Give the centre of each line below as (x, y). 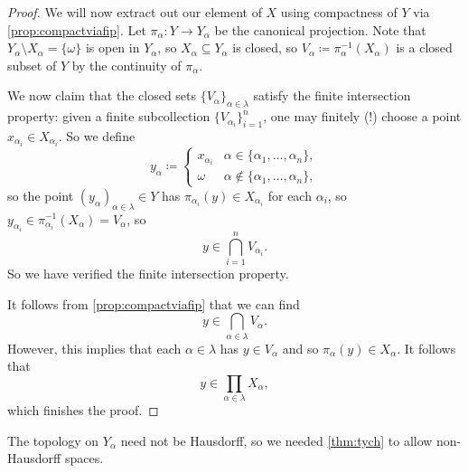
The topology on (53, 440)
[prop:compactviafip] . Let (77, 29)
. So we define (97, 135)
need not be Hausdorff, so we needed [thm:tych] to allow (276, 440)
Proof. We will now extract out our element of (135, 12)
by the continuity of (126, 65)
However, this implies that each (94, 348)
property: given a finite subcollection (109, 116)
